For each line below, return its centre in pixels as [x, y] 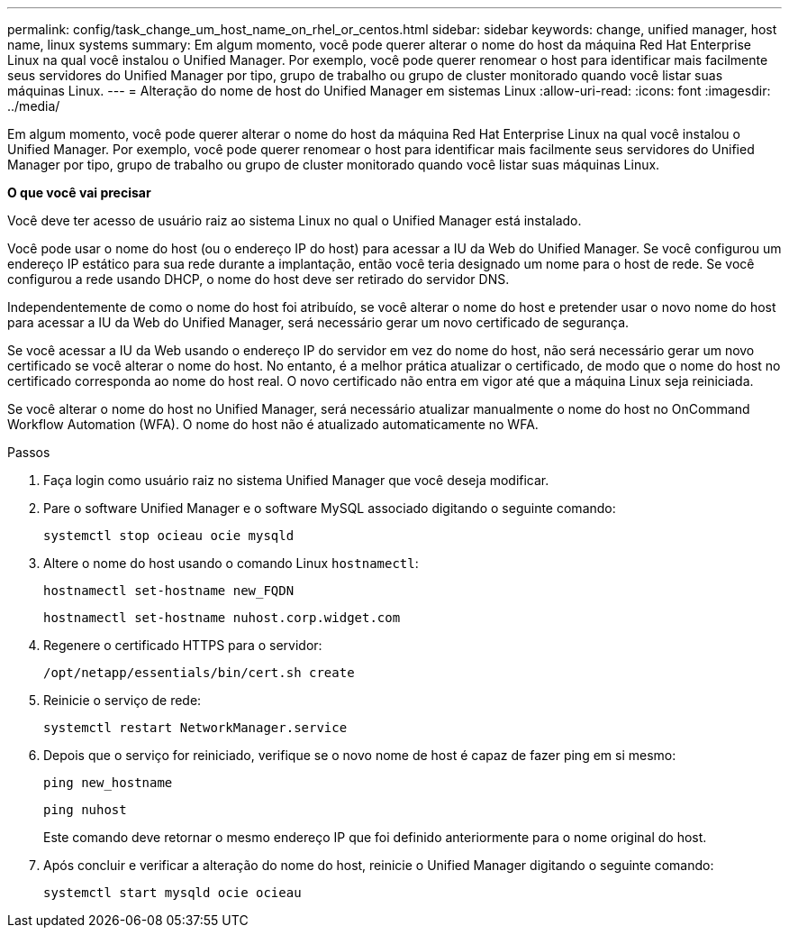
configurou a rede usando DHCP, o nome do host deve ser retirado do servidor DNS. [258, 279]
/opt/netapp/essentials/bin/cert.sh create [199, 673]
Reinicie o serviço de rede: [122, 700]
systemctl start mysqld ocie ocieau [172, 893]
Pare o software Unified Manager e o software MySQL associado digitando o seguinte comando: [330, 508]
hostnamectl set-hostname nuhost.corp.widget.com [222, 618]
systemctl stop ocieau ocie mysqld [169, 536]
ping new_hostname [108, 783]
